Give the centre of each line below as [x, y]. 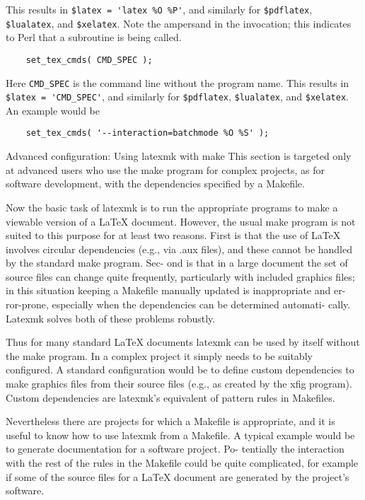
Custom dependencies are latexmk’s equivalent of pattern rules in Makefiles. [170, 397]
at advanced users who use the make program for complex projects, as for [165, 169]
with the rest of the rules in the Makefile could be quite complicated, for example [182, 463]
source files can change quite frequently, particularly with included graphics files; [180, 276]
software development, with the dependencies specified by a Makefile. [155, 184]
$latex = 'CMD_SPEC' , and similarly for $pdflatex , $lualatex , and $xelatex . [177, 97]
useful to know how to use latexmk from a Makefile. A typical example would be [180, 435]
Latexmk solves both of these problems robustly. [111, 318]
